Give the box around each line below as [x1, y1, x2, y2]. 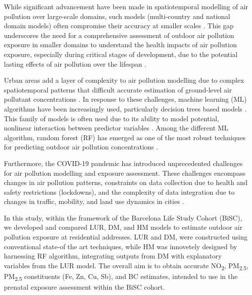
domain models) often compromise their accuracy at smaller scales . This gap [4, 20, 234, 31]
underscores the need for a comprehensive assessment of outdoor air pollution [4, 30, 235, 40]
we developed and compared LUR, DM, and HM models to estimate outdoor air [4, 222, 243, 232]
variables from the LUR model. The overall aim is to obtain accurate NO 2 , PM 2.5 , [4, 260, 249, 272]
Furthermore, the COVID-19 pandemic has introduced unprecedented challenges [4, 158, 243, 168]
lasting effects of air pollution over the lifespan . [4, 58, 147, 69]
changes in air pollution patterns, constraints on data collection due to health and [4, 177, 248, 187]
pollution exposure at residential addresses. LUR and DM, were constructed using [4, 232, 248, 242]
